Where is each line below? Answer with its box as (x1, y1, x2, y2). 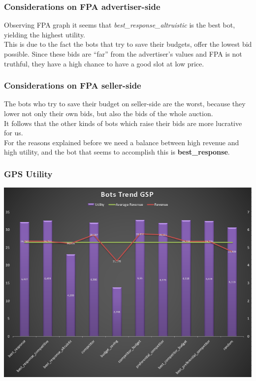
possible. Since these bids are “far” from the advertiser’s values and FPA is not (4, 49, 242, 59)
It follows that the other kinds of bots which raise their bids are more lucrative (4, 118, 242, 128)
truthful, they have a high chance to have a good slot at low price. (4, 58, 204, 68)
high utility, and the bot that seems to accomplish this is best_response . (4, 147, 230, 157)
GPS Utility (4, 167, 53, 180)
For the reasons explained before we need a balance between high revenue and (4, 137, 239, 147)
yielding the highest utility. (4, 29, 86, 39)
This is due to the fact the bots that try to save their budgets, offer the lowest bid (4, 39, 252, 49)
